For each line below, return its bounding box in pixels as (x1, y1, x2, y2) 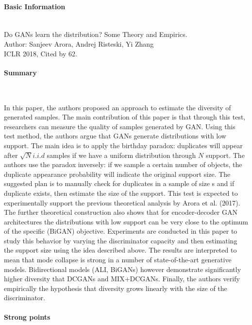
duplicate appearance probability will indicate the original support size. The (4, 169, 231, 179)
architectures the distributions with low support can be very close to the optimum (4, 216, 249, 226)
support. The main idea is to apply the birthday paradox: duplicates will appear (4, 140, 243, 150)
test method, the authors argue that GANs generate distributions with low (4, 131, 226, 141)
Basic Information (4, 1, 66, 11)
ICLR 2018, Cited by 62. (4, 48, 77, 58)
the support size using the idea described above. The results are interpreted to (4, 245, 237, 255)
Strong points (4, 311, 50, 322)
